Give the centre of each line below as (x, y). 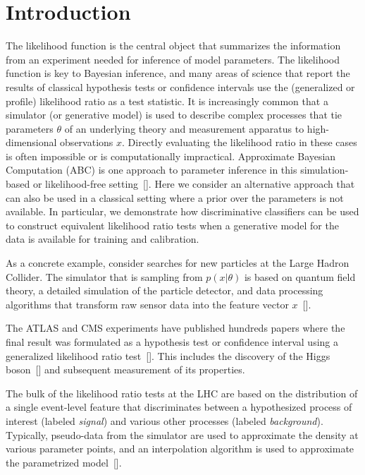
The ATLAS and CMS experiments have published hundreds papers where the (175, 328)
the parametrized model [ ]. (64, 462)
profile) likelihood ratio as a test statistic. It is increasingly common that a (167, 101)
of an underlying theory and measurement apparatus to (184, 128)
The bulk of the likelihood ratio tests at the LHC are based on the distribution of (182, 393)
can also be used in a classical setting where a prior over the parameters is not (175, 197)
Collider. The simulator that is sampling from (104, 276)
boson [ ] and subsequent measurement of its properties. (125, 369)
